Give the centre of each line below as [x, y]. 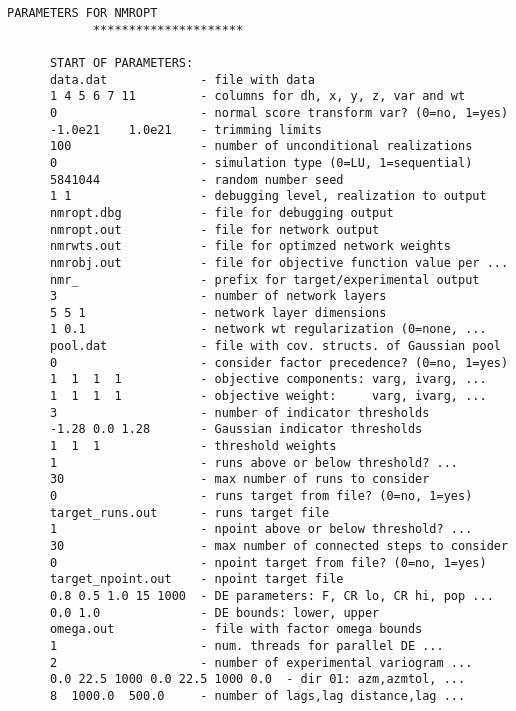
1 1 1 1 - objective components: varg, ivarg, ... [268, 379]
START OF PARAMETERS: [121, 62]
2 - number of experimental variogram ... [261, 662]
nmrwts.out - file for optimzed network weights [250, 246]
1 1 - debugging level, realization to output [268, 196]
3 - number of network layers [218, 296]
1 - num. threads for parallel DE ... [246, 645]
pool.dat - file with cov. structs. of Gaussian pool [275, 346]
